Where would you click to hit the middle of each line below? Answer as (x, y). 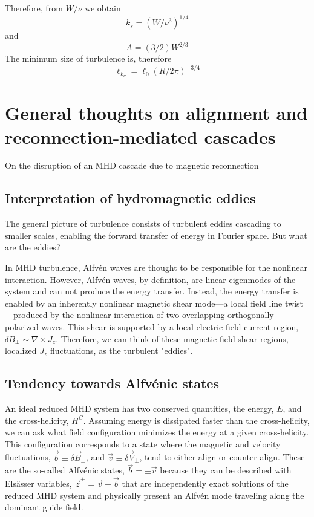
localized (21, 350)
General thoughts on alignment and (156, 113)
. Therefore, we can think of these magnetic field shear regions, (172, 338)
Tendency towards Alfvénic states (112, 383)
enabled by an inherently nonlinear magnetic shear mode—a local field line (144, 303)
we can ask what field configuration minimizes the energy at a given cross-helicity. (157, 432)
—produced (26, 315)
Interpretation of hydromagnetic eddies (130, 198)
